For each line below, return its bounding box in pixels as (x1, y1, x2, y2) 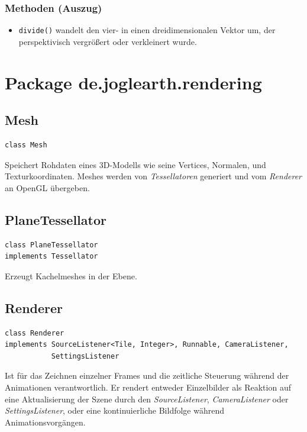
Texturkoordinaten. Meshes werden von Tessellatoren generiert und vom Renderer (5, 170, 302, 182)
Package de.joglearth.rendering (5, 70, 262, 94)
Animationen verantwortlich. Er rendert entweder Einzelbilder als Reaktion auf (5, 381, 291, 393)
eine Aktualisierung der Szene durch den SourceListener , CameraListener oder (5, 392, 289, 405)
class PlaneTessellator (5, 240, 98, 249)
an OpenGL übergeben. (5, 181, 90, 194)
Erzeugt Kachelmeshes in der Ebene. (5, 269, 137, 282)
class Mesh (5, 141, 47, 150)
